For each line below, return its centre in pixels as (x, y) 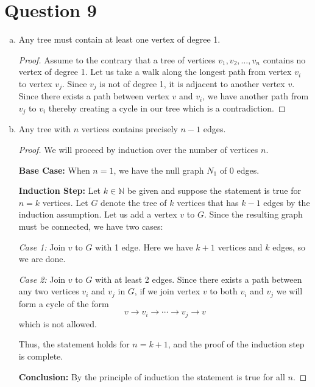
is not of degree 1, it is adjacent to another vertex (192, 83)
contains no (284, 59)
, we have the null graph (159, 170)
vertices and (240, 247)
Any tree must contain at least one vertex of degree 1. (119, 39)
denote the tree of (134, 202)
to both (224, 291)
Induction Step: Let (60, 190)
